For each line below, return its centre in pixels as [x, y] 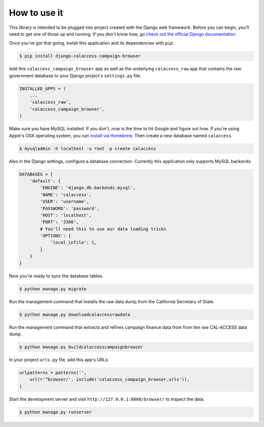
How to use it [36, 13]
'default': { [45, 181]
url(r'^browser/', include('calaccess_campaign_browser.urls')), [110, 380]
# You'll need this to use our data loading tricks [103, 229]
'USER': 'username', [65, 202]
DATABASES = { [36, 174]
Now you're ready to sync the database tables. [56, 276]
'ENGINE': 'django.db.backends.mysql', [88, 188]
